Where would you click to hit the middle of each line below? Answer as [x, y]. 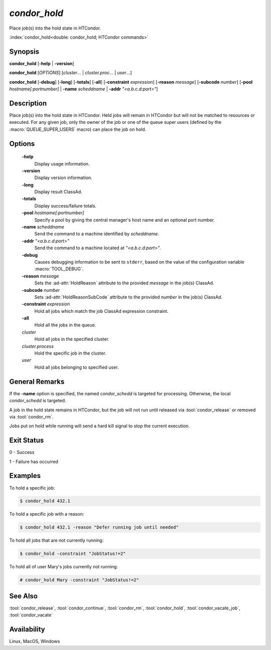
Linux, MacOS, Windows [35, 641]
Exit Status [27, 441]
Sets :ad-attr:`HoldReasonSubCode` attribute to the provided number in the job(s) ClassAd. [128, 297]
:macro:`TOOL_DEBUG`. [59, 269]
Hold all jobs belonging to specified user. [77, 367]
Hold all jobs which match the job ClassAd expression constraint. [101, 311]
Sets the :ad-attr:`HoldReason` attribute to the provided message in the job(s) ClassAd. [124, 283]
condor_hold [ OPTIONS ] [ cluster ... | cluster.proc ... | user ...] [71, 73]
